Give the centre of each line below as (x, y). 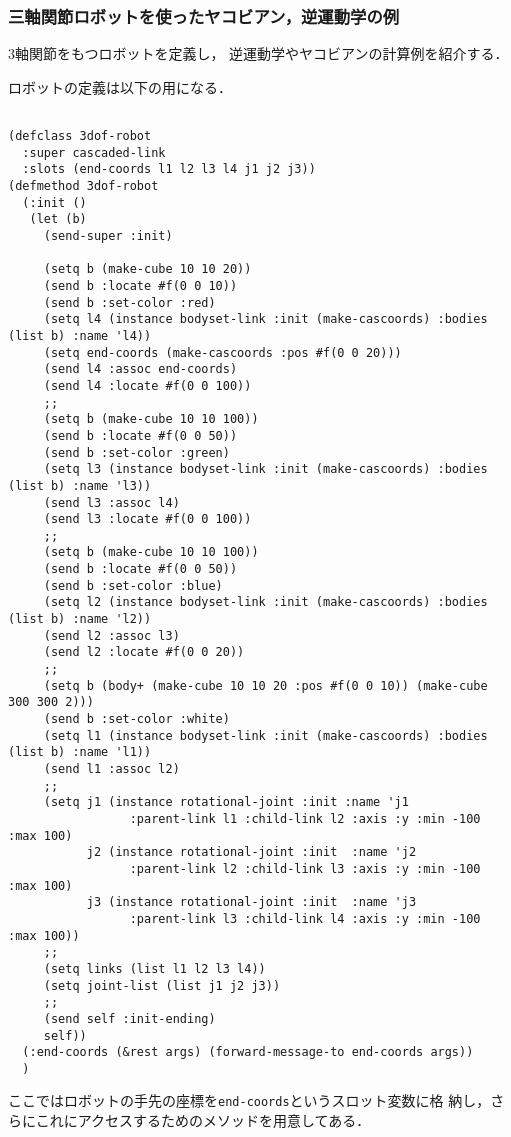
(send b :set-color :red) (129, 302)
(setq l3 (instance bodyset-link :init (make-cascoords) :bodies (265, 469)
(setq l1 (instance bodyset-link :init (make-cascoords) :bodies (265, 735)
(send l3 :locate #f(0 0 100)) (147, 519)
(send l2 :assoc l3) (111, 635)
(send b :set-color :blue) (133, 585)
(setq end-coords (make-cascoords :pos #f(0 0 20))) (222, 352)
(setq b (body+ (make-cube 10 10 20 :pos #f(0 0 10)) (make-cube (265, 685)
